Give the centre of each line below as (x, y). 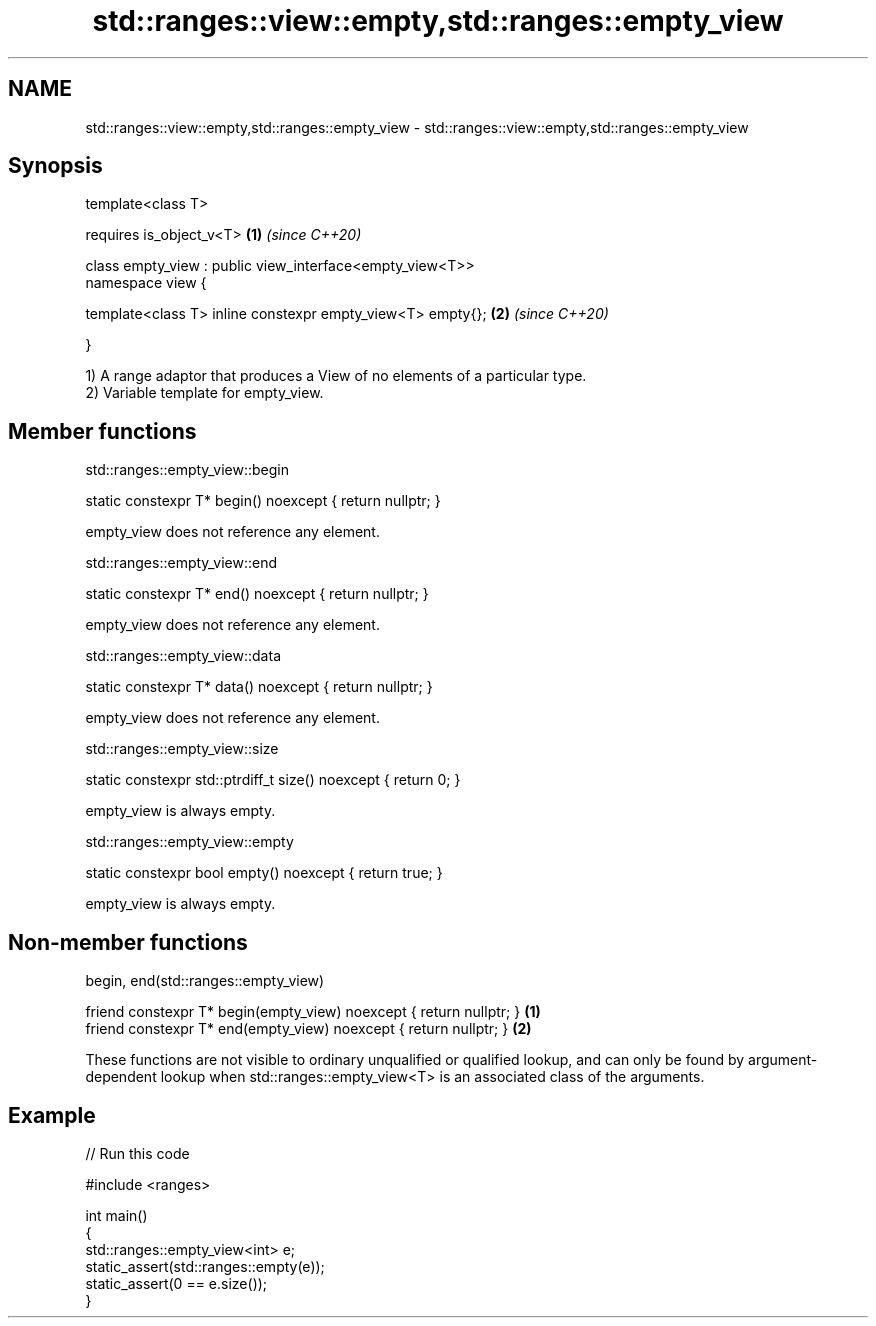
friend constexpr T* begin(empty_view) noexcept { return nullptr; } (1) (313, 1012)
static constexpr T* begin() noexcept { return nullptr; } (263, 501)
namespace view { (146, 283)
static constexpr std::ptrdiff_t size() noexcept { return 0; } (273, 780)
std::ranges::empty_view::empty (189, 842)
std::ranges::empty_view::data (183, 656)
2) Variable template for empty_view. (204, 393)
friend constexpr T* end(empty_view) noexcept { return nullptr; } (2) (308, 1029)
